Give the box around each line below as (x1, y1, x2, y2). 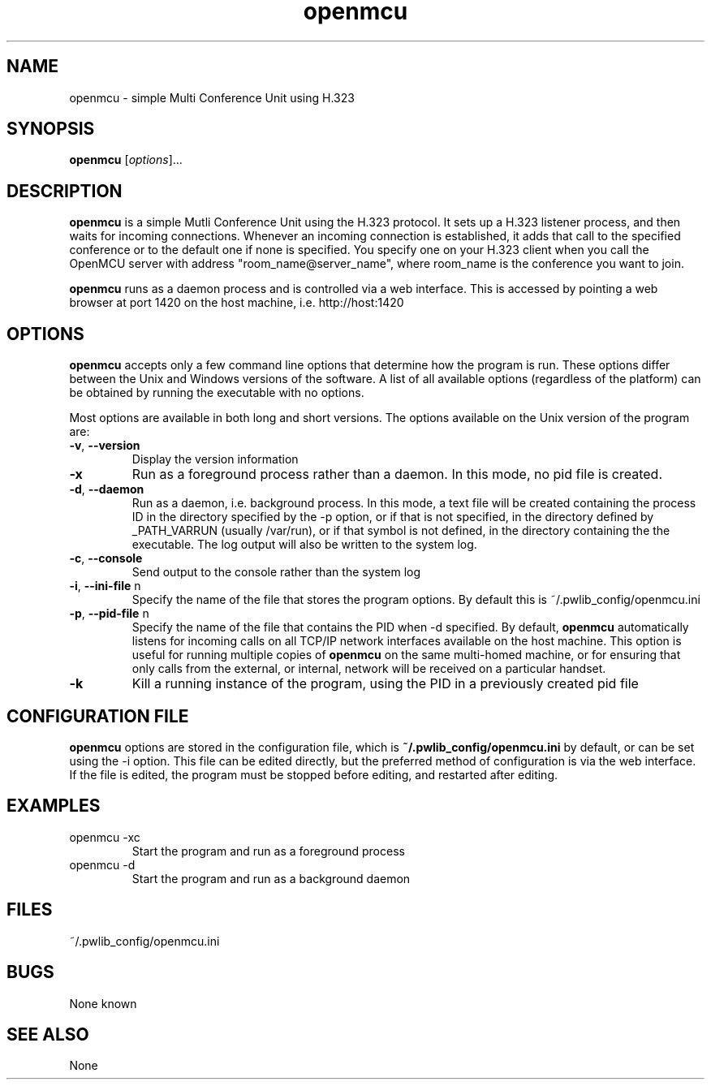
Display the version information (131, 452, 299, 467)
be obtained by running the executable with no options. (69, 386, 364, 400)
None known (69, 996, 137, 1011)
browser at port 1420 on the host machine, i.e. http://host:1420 (69, 295, 404, 310)
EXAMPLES (6, 795, 101, 817)
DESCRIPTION (6, 180, 123, 201)
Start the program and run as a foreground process (131, 843, 405, 858)
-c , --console (69, 551, 143, 566)
